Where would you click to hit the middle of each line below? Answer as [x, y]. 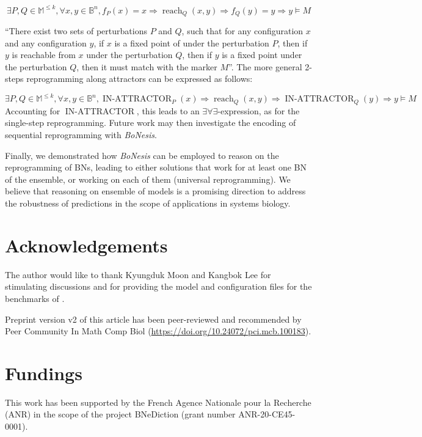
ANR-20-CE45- [267, 414]
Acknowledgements [86, 245]
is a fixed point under [262, 55]
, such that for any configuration [242, 30]
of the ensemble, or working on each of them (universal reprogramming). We [148, 179]
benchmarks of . [35, 298]
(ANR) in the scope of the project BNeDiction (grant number [120, 414]
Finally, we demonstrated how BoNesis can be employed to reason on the [142, 155]
